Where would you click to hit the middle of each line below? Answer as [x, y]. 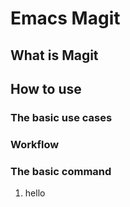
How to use [46, 88]
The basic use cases [61, 117]
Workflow [35, 144]
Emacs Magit [65, 18]
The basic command [61, 171]
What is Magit [54, 55]
